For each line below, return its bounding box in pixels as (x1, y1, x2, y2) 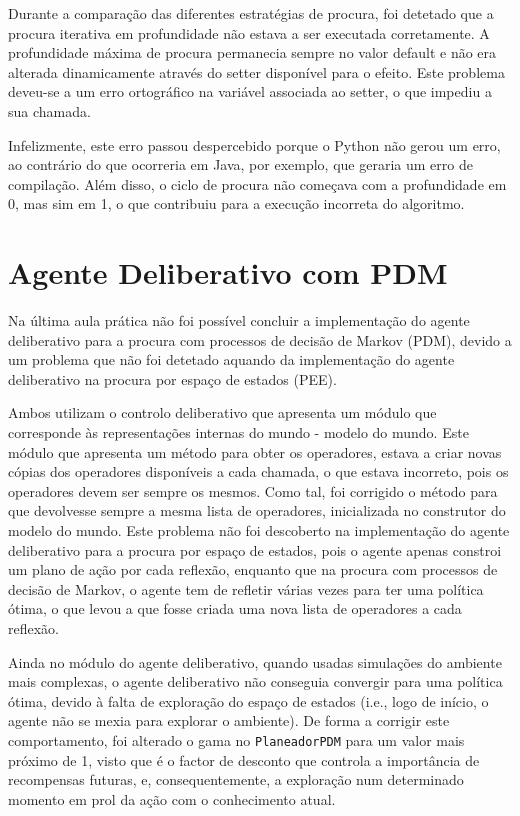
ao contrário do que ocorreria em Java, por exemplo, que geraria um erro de (8, 154, 473, 175)
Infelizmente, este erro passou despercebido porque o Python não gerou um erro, (8, 134, 501, 155)
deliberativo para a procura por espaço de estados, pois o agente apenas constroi (8, 539, 502, 560)
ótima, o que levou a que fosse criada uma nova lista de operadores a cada (8, 598, 462, 619)
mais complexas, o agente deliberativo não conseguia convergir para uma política (8, 671, 503, 692)
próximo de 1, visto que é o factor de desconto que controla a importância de (8, 749, 480, 770)
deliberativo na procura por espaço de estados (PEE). (8, 368, 337, 389)
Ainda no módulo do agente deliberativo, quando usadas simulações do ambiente (8, 651, 502, 672)
